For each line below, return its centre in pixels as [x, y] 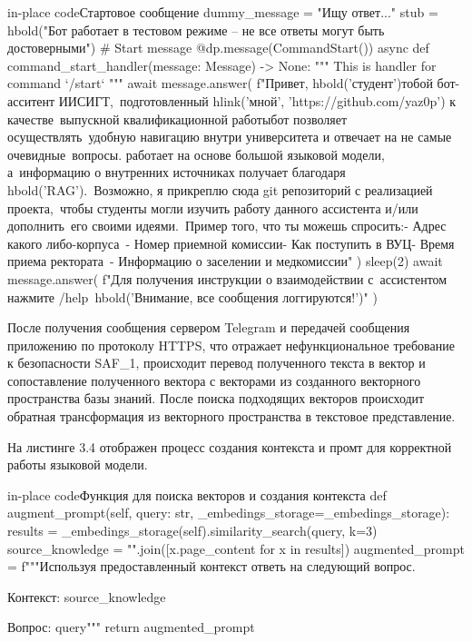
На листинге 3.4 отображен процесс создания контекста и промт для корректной [230, 446]
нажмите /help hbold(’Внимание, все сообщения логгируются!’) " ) [192, 296]
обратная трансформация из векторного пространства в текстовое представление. [231, 416]
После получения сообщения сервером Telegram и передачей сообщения [209, 327]
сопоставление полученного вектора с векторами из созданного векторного [214, 380]
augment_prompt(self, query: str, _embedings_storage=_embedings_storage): [229, 513]
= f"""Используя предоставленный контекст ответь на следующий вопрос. [211, 566]
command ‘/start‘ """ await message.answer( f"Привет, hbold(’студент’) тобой [220, 83]
